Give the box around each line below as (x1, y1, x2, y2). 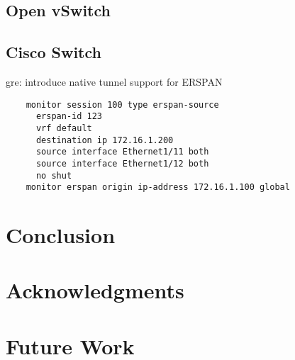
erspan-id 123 (35, 111, 103, 122)
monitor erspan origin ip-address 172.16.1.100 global (26, 182, 290, 193)
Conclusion (6, 220, 116, 249)
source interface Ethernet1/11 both (35, 147, 209, 157)
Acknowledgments (6, 276, 184, 305)
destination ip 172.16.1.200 (35, 135, 174, 145)
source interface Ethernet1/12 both (35, 158, 209, 169)
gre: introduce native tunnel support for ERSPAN (6, 74, 223, 89)
